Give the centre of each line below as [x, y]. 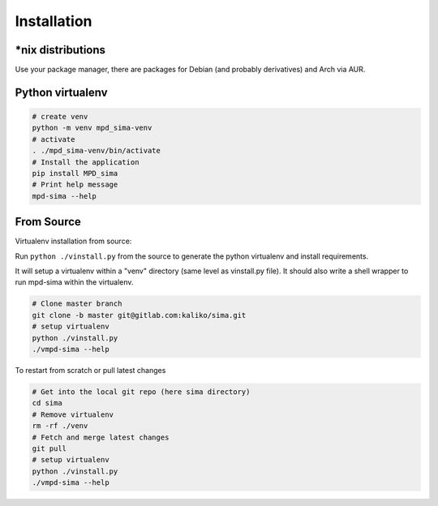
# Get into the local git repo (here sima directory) [141, 392]
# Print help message [75, 185]
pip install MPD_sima [75, 174]
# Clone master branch [77, 304]
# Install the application [86, 162]
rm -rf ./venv [60, 426]
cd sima [47, 403]
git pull [49, 448]
